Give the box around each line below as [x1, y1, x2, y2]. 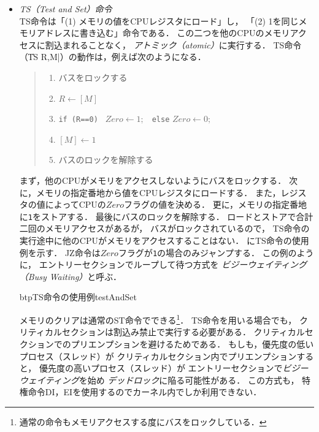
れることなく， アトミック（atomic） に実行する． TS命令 [71, 38, 302, 51]
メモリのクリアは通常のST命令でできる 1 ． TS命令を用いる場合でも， [19, 312, 297, 326]
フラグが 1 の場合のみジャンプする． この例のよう [118, 246, 314, 259]
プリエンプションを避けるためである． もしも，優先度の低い [71, 337, 314, 350]
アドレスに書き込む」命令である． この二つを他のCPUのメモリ [36, 26, 290, 39]
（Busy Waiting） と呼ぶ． [19, 270, 122, 282]
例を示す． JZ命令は [19, 246, 101, 259]
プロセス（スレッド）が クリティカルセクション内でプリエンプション [19, 349, 297, 362]
